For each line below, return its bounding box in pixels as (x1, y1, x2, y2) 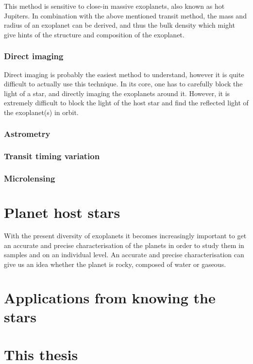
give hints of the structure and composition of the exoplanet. (4, 29, 185, 39)
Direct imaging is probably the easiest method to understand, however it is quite (4, 69, 244, 79)
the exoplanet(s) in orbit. (4, 107, 79, 117)
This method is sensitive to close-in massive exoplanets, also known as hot (4, 1, 225, 11)
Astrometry (4, 128, 51, 140)
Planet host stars (4, 202, 120, 222)
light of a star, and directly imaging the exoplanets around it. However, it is (4, 88, 230, 98)
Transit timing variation (4, 150, 100, 162)
